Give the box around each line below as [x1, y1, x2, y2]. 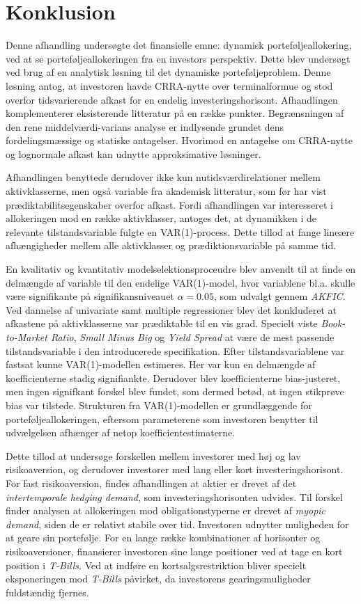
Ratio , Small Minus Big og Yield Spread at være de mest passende [50, 330, 335, 344]
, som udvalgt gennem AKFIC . [214, 289, 346, 303]
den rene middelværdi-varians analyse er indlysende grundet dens [6, 119, 284, 134]
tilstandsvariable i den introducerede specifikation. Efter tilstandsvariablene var [6, 343, 345, 358]
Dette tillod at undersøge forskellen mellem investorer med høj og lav [6, 448, 301, 463]
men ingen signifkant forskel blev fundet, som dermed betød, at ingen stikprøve [6, 384, 344, 399]
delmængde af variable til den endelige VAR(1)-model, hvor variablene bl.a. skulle [6, 275, 355, 289]
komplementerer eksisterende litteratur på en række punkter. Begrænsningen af [6, 106, 344, 120]
